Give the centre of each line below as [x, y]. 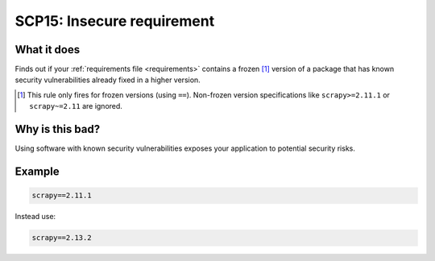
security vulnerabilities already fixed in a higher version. [108, 80]
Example [37, 171]
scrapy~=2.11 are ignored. [76, 106]
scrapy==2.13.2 [62, 238]
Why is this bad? [58, 129]
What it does [48, 50]
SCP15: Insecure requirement [115, 21]
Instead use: [35, 217]
